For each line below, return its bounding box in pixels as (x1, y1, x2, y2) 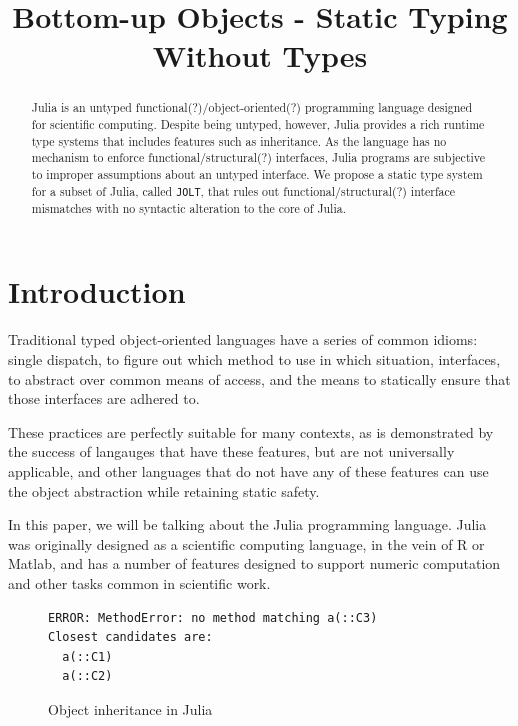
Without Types (152, 35, 368, 76)
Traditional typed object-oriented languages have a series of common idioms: (8, 329, 478, 350)
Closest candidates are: (48, 630, 213, 645)
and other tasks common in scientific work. (8, 572, 271, 593)
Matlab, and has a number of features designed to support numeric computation (8, 553, 501, 574)
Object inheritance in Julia (48, 698, 213, 719)
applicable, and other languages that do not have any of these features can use (8, 460, 489, 481)
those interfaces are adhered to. (8, 388, 200, 409)
